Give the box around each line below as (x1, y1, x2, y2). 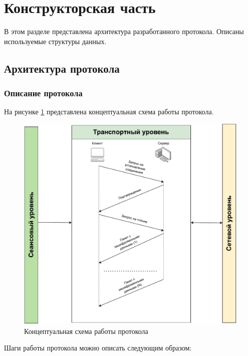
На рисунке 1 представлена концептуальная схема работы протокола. (4, 106, 214, 117)
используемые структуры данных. (4, 36, 107, 46)
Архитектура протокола (4, 60, 120, 76)
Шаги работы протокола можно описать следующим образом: (4, 342, 192, 353)
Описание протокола (4, 87, 83, 99)
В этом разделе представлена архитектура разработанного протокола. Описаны (4, 26, 244, 37)
